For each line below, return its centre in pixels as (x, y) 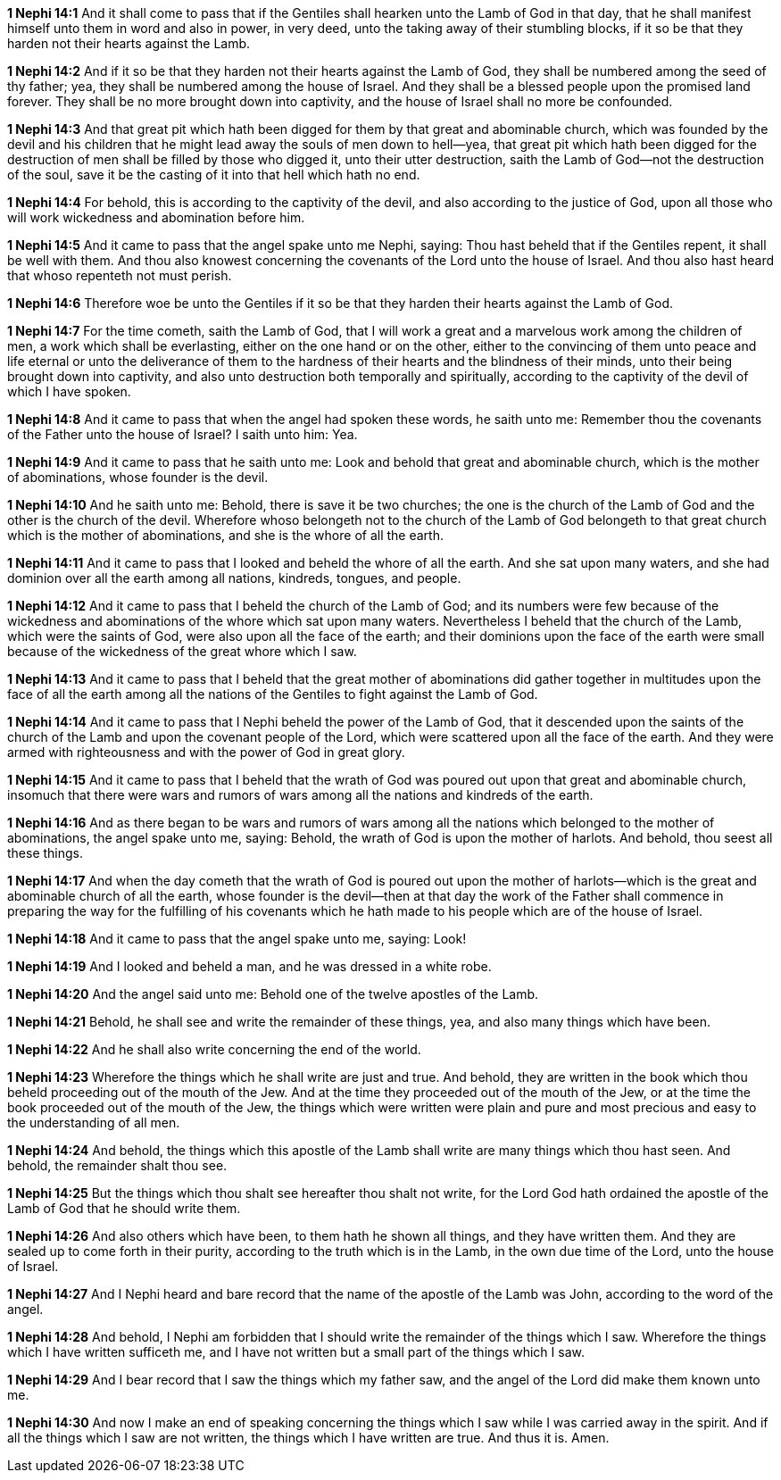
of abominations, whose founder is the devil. (138, 477)
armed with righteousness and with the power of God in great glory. (206, 752)
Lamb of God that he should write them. (124, 1208)
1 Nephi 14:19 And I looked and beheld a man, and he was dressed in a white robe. (249, 966)
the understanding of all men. (94, 1122)
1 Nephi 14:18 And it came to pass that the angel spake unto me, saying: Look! (237, 939)
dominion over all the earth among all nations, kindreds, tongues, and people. (234, 578)
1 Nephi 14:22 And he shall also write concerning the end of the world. (214, 1049)
